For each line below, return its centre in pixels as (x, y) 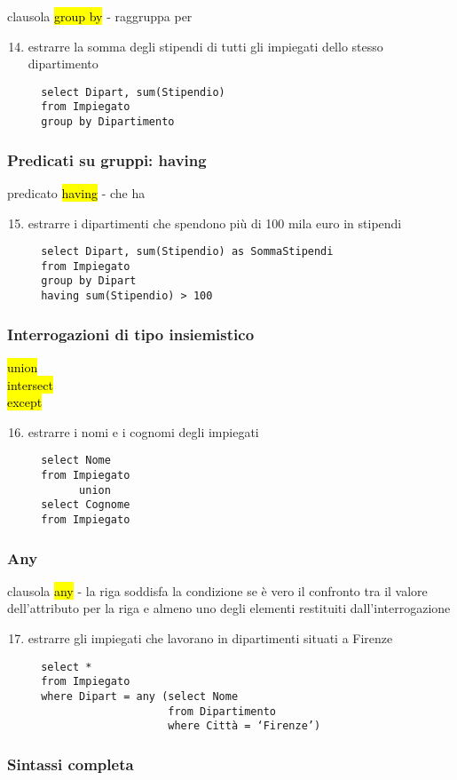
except (25, 402)
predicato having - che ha (76, 192)
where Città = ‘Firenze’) (244, 726)
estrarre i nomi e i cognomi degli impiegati (143, 431)
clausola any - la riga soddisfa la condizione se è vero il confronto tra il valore (217, 590)
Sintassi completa (71, 764)
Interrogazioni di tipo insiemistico (131, 334)
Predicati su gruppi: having (107, 159)
